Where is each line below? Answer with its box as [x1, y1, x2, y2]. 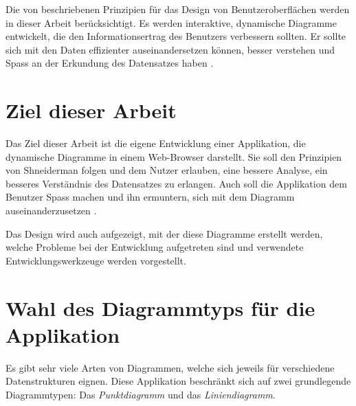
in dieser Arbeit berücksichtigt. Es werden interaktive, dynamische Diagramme [5, 15, 337, 30]
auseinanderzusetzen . [5, 203, 97, 218]
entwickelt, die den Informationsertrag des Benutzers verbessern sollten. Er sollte [5, 29, 346, 43]
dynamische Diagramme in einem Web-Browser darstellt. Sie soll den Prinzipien [5, 149, 342, 163]
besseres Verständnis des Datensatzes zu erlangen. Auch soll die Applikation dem [5, 176, 347, 190]
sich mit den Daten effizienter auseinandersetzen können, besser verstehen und [5, 42, 335, 56]
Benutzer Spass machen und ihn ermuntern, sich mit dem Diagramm [5, 190, 295, 204]
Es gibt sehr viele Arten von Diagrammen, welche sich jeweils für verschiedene [5, 360, 335, 374]
